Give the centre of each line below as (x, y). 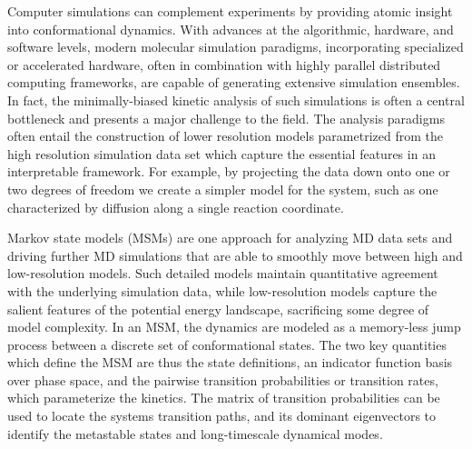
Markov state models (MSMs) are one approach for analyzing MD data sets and (230, 238)
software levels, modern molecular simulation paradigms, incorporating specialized (236, 47)
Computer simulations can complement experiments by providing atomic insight (230, 11)
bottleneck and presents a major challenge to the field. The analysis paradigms (226, 118)
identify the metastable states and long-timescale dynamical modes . (195, 433)
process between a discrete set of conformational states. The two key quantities (227, 344)
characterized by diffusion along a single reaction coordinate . (176, 207)
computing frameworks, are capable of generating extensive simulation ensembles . (234, 82)
